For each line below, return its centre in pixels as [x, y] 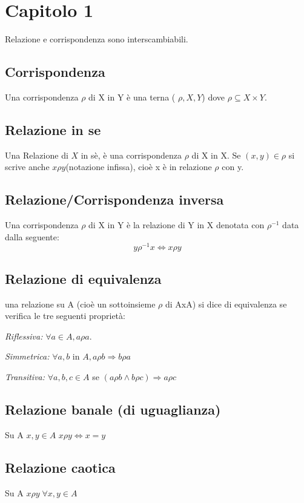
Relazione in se [53, 129]
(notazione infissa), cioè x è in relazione [139, 167]
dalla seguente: [32, 236]
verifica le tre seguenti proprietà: [65, 316]
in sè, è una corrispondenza [131, 155]
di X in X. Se [216, 155]
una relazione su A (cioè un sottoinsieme [80, 304]
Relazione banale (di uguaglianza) [113, 409]
